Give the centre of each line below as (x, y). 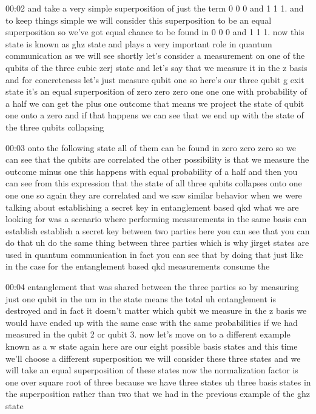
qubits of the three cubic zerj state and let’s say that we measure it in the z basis (156, 67)
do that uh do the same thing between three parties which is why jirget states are (157, 243)
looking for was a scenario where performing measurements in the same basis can (156, 219)
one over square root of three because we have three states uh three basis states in (158, 382)
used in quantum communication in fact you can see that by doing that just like (154, 254)
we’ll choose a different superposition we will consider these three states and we (153, 358)
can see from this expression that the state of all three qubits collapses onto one (154, 183)
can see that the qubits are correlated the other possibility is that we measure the (157, 159)
